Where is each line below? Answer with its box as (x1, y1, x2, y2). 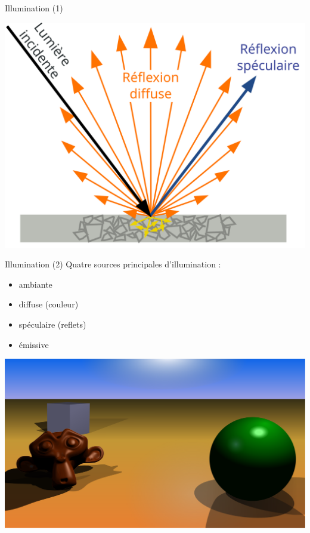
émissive (18, 338, 49, 350)
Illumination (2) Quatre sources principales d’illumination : (5, 258, 221, 270)
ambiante (18, 278, 52, 290)
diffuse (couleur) (18, 298, 79, 310)
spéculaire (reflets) (18, 318, 86, 330)
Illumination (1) (5, 2, 63, 14)
